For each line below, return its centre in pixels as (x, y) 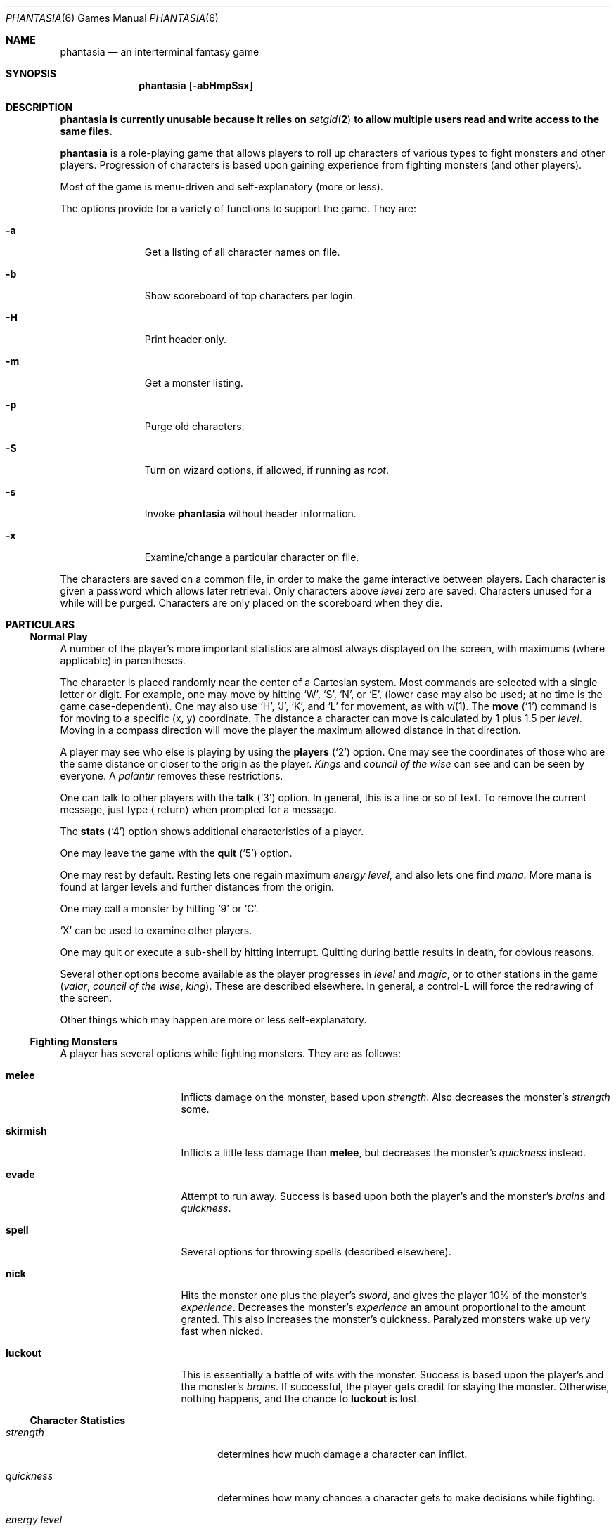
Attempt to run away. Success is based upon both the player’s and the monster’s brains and (393, 1196)
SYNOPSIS (31, 73)
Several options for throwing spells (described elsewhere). (316, 1252)
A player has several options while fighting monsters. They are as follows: (231, 1053)
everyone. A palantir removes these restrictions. (172, 776)
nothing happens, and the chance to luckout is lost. (300, 1398)
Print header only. (186, 339)
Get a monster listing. (194, 383)
